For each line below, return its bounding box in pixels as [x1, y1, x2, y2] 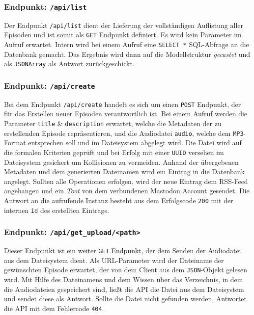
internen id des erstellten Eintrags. [4, 205, 109, 215]
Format [4, 137, 26, 148]
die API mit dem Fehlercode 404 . [4, 303, 104, 313]
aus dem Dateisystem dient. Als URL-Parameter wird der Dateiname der [4, 255, 224, 265]
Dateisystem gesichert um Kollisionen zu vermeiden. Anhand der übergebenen [4, 157, 239, 167]
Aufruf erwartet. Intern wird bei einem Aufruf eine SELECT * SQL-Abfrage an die [4, 39, 249, 50]
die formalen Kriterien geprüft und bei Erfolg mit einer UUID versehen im [4, 147, 224, 157]
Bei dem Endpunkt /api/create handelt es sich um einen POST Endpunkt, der [4, 99, 241, 109]
